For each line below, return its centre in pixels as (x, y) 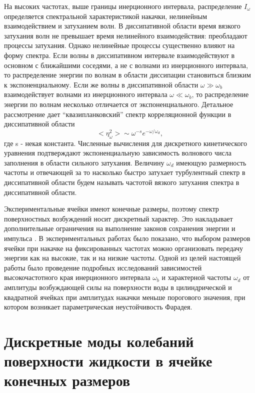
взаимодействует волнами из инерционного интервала (86, 94)
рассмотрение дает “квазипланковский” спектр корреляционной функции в (118, 114)
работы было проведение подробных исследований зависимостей (103, 267)
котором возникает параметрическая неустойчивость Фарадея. (98, 307)
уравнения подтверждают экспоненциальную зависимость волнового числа (118, 153)
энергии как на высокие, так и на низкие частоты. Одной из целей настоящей (122, 258)
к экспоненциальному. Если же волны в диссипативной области (101, 84)
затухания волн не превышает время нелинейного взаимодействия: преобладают (126, 35)
